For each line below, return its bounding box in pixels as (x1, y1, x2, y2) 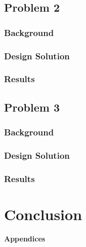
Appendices (4, 233, 46, 243)
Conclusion (4, 203, 82, 224)
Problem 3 (4, 99, 60, 115)
